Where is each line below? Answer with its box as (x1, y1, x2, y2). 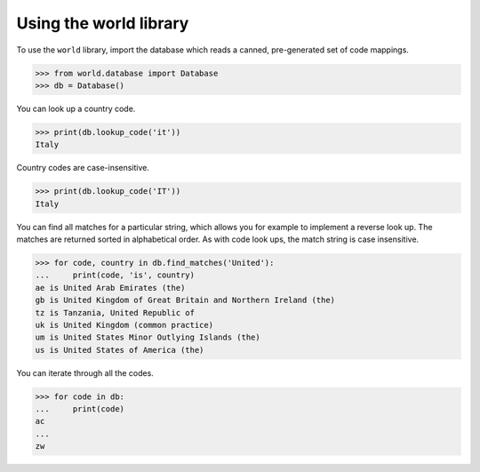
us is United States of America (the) (35, 345, 204, 355)
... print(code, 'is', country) (35, 270, 196, 280)
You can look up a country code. (16, 103, 136, 114)
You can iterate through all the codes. (16, 367, 155, 378)
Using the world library (16, 13, 189, 33)
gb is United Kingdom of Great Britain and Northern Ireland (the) (35, 295, 336, 306)
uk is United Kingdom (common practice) (35, 320, 213, 330)
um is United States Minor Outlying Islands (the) (35, 332, 261, 342)
